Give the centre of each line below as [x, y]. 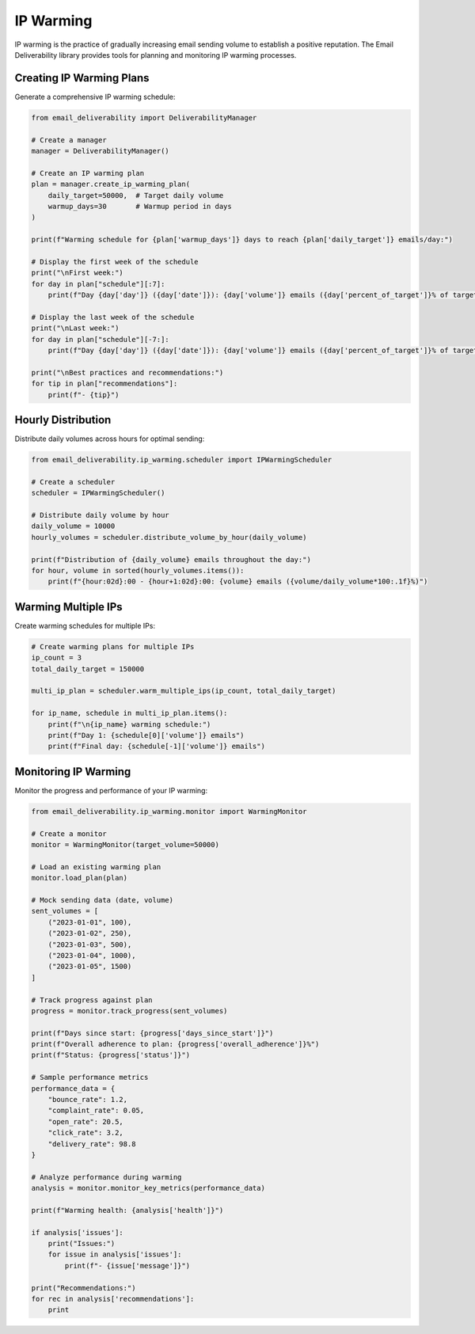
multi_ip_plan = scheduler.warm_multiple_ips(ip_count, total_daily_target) [184, 691]
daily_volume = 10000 [73, 526]
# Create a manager [69, 140]
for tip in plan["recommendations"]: [104, 384]
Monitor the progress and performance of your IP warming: [111, 790]
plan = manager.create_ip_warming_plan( [110, 184]
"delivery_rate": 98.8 [92, 1144]
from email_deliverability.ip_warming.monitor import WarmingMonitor [169, 811]
